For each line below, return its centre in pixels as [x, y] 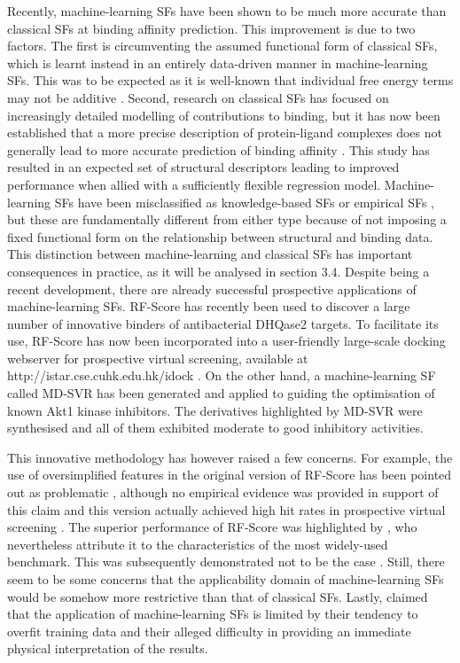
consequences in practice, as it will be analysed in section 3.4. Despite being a [218, 271]
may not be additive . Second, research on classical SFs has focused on [198, 97]
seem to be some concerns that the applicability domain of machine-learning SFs [226, 579]
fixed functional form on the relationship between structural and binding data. [220, 236]
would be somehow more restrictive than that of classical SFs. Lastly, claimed [218, 596]
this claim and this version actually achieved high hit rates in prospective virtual [226, 509]
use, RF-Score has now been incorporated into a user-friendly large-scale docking [226, 341]
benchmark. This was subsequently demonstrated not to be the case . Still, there [226, 562]
